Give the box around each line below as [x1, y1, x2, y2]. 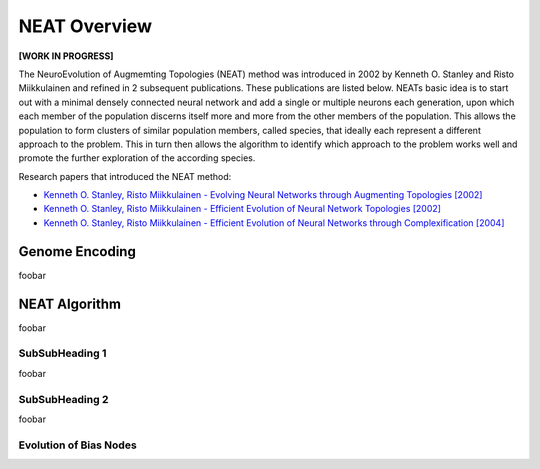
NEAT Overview [18, 15, 152, 37]
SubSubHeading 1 [18, 346, 107, 360]
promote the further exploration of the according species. [18, 152, 256, 164]
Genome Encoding [18, 243, 137, 260]
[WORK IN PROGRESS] [18, 50, 114, 62]
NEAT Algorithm [18, 295, 122, 312]
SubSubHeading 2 [18, 392, 109, 406]
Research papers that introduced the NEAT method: [18, 170, 232, 182]
